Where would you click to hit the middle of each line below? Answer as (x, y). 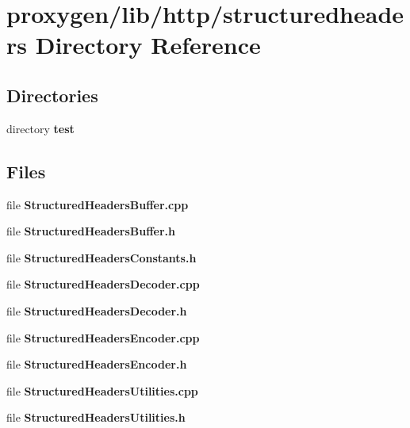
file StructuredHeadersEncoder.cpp (103, 337)
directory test (40, 128)
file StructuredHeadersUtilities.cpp (102, 390)
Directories (52, 95)
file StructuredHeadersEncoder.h (97, 364)
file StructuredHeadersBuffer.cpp (98, 204)
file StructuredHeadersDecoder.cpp (103, 284)
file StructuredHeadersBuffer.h (91, 231)
